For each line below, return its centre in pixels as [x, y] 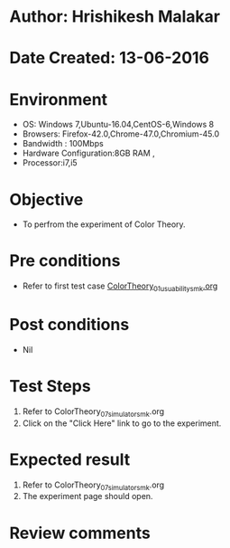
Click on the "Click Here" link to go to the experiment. [122, 423]
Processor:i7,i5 [50, 163]
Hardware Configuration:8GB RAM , [88, 153]
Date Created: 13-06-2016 [110, 58]
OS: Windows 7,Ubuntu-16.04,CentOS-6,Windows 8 [118, 125]
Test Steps [51, 387]
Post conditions [69, 325]
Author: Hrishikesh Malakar [115, 17]
